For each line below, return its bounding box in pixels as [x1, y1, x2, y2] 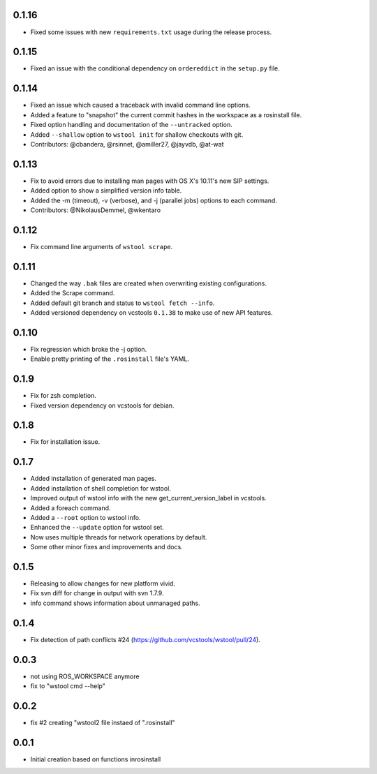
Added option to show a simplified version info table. [30, 186, 182, 195]
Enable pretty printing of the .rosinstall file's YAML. [30, 355, 190, 363]
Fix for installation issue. [30, 438, 101, 446]
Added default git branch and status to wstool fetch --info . [30, 299, 215, 307]
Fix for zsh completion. [30, 392, 97, 400]
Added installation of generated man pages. [30, 475, 157, 483]
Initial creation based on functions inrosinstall [30, 754, 161, 764]
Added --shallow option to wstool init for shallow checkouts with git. [30, 130, 244, 139]
